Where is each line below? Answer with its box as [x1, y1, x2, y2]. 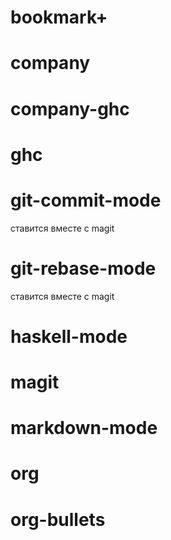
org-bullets [10, 508, 106, 531]
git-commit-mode [10, 189, 162, 211]
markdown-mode [10, 417, 158, 440]
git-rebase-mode [10, 257, 157, 280]
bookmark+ [10, 6, 108, 29]
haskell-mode [10, 325, 128, 348]
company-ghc [10, 97, 130, 120]
